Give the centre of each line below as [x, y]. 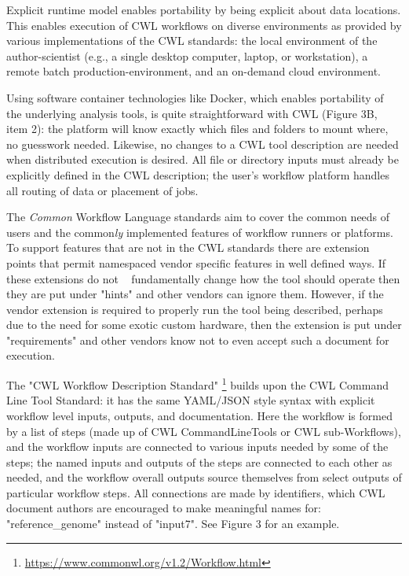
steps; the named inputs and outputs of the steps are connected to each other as [199, 462]
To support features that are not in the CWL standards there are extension [188, 247]
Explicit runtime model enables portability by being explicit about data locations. [204, 9]
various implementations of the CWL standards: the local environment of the [192, 41]
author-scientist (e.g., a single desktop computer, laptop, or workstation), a [187, 55]
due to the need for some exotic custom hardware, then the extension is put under [204, 325]
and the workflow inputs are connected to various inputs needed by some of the [197, 447]
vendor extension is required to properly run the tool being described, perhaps [195, 309]
